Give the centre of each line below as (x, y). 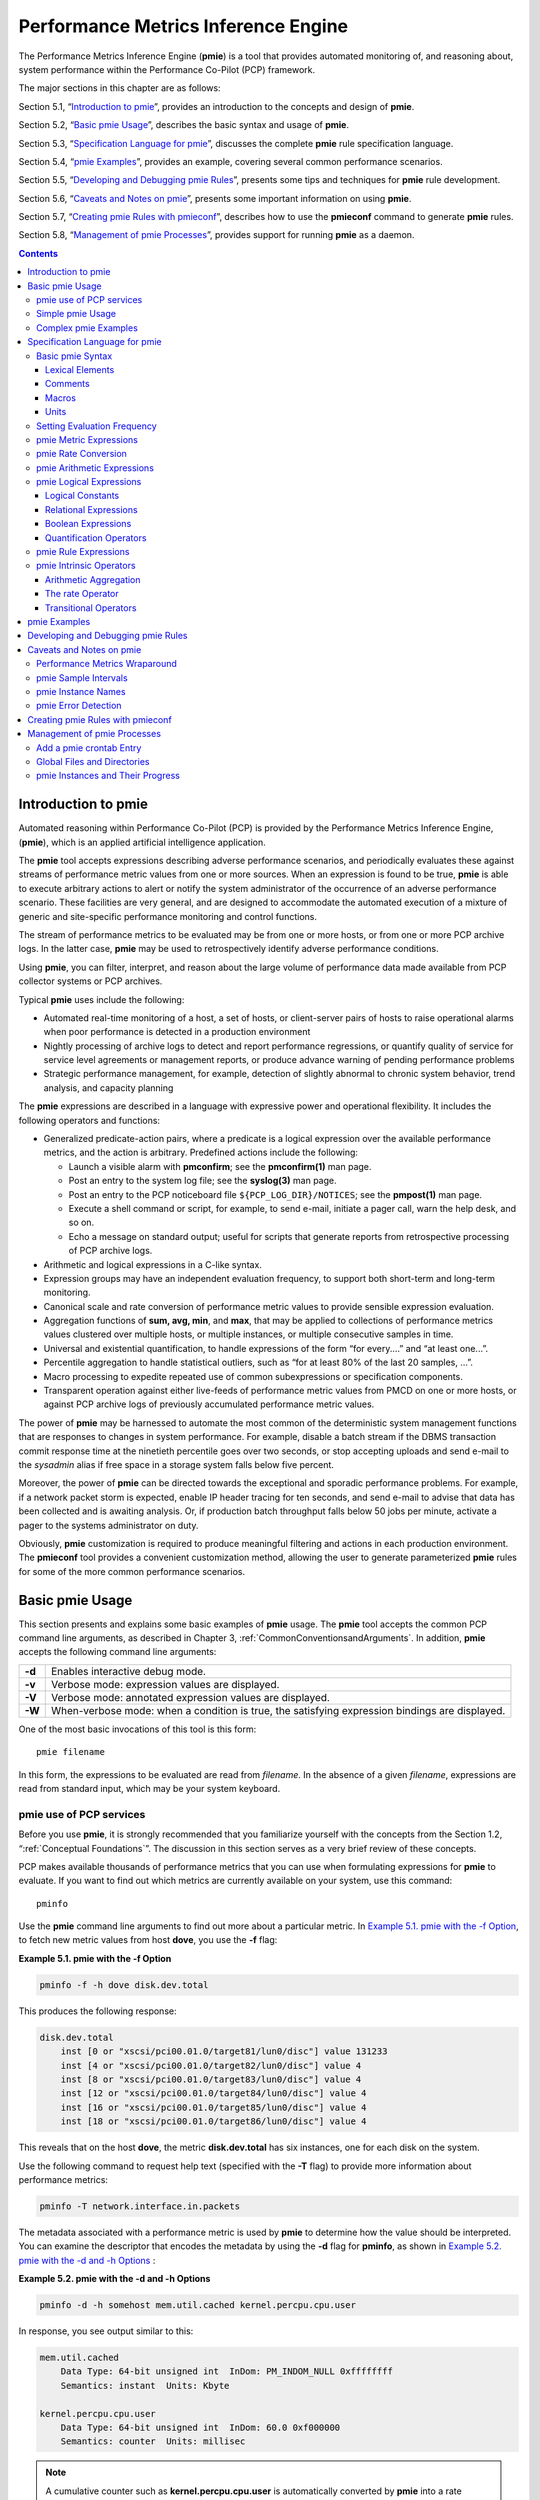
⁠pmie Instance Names (81, 691)
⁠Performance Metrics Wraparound (106, 664)
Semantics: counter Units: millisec (153, 2441)
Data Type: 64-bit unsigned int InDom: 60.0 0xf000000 (200, 2427)
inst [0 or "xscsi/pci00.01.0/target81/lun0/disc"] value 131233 (224, 2051)
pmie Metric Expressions (87, 439)
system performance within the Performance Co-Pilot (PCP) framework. (167, 69)
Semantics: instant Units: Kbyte (145, 2385)
